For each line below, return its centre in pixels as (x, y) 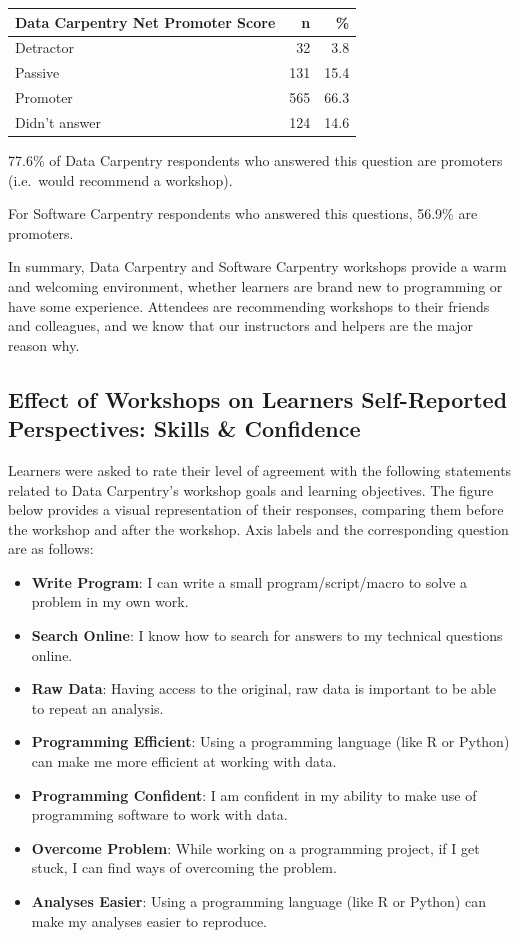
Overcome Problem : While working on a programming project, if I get (255, 847)
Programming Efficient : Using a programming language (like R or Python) (270, 741)
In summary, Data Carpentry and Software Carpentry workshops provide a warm (257, 266)
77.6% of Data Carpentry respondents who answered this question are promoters (255, 159)
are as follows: (51, 548)
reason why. (44, 344)
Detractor (44, 47)
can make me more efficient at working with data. (184, 761)
